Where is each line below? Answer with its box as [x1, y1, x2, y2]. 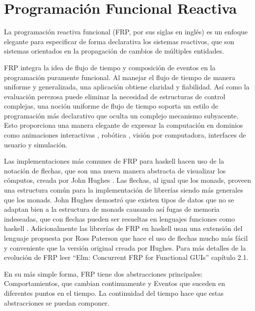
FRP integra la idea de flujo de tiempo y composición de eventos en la [4, 62, 216, 72]
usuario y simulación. [4, 139, 68, 149]
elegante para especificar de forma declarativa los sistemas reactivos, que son [4, 36, 234, 46]
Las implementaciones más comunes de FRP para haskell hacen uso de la [4, 156, 225, 166]
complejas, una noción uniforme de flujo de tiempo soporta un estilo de [4, 101, 218, 111]
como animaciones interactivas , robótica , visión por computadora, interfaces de [4, 130, 246, 140]
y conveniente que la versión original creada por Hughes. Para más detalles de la [4, 242, 246, 253]
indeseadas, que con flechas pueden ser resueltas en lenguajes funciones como [4, 213, 235, 224]
